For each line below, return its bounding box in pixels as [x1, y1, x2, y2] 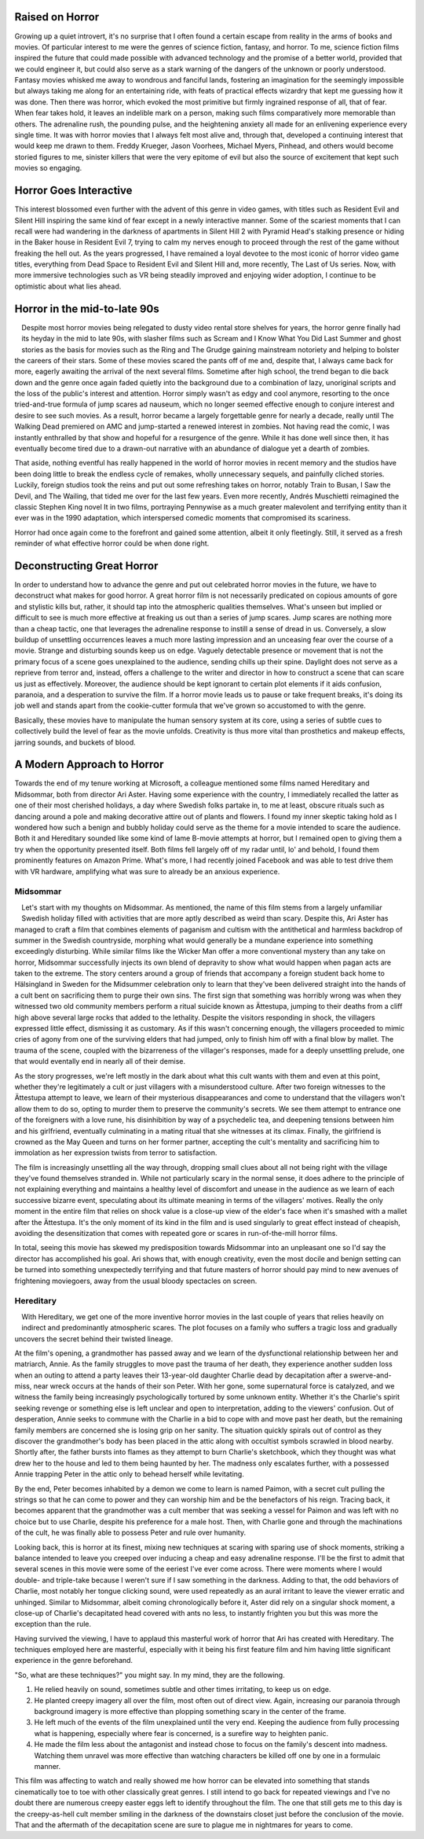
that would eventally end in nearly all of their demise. [14, 1057, 186, 1066]
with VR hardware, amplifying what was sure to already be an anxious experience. [14, 866, 280, 876]
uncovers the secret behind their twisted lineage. [14, 1333, 174, 1344]
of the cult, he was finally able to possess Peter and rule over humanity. [14, 1528, 247, 1537]
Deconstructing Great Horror [14, 559, 159, 572]
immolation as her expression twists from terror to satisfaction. [14, 1148, 217, 1157]
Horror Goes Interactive [14, 184, 133, 197]
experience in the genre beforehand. [14, 1656, 133, 1665]
